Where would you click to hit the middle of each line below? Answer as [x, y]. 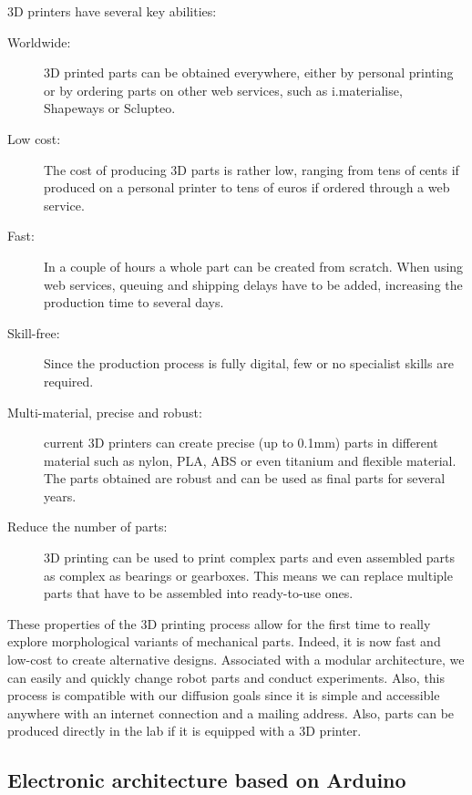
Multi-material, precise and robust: [105, 412]
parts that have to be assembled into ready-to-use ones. [199, 593]
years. [60, 496]
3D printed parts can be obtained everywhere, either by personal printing [249, 72]
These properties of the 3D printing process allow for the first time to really [219, 623]
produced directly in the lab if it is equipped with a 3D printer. [185, 731]
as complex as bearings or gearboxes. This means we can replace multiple [248, 575]
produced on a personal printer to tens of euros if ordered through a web [247, 187]
